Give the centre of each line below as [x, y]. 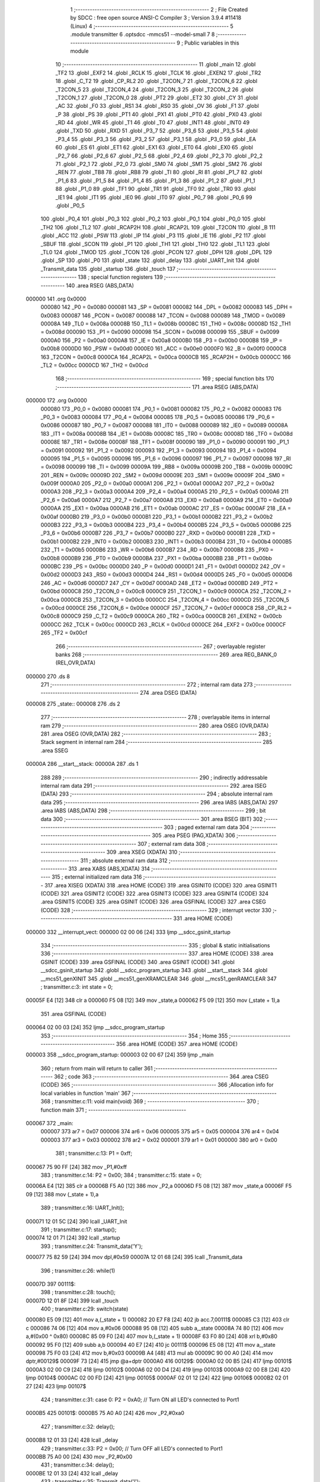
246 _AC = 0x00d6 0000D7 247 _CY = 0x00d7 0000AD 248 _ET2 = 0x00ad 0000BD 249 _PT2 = [159, 583]
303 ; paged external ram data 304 [207, 827]
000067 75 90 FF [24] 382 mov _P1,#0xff [76, 1167]
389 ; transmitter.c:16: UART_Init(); [82, 1208]
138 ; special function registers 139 [120, 277]
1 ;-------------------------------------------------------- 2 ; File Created [159, 9]
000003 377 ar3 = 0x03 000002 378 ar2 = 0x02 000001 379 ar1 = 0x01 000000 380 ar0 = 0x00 [159, 1140]
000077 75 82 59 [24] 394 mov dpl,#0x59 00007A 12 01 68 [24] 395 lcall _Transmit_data [134, 1257]
